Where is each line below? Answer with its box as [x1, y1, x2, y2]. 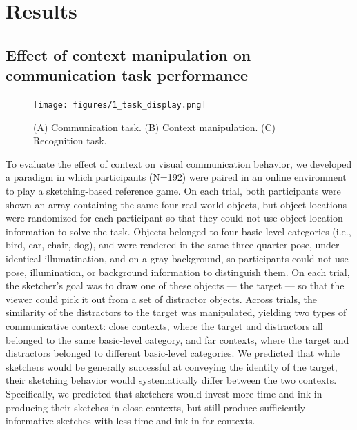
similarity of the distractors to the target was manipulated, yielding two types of [6, 305, 347, 320]
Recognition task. [33, 133, 107, 148]
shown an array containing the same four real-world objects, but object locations [6, 197, 347, 211]
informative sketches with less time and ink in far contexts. [6, 413, 255, 428]
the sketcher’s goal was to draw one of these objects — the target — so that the [6, 278, 345, 293]
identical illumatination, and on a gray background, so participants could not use [6, 251, 349, 265]
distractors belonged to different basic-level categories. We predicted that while [6, 346, 340, 360]
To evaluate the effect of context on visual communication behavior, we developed [6, 156, 352, 170]
